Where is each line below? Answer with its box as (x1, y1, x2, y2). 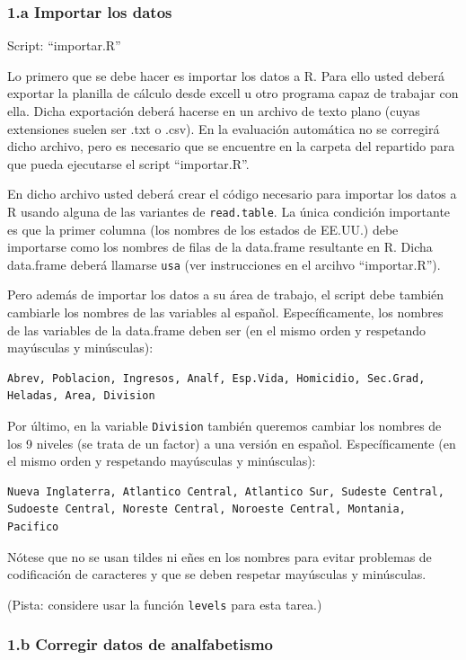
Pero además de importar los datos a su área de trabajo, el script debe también (7, 285, 444, 304)
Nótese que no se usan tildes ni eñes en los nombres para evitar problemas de (7, 547, 432, 566)
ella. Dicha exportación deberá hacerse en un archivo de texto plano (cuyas (7, 102, 420, 120)
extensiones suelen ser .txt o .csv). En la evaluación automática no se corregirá (7, 119, 440, 138)
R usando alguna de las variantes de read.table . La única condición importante (7, 201, 451, 220)
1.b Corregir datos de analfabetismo (7, 633, 273, 656)
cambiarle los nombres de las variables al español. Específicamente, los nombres (7, 303, 444, 322)
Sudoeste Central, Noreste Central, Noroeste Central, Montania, (7, 503, 406, 516)
